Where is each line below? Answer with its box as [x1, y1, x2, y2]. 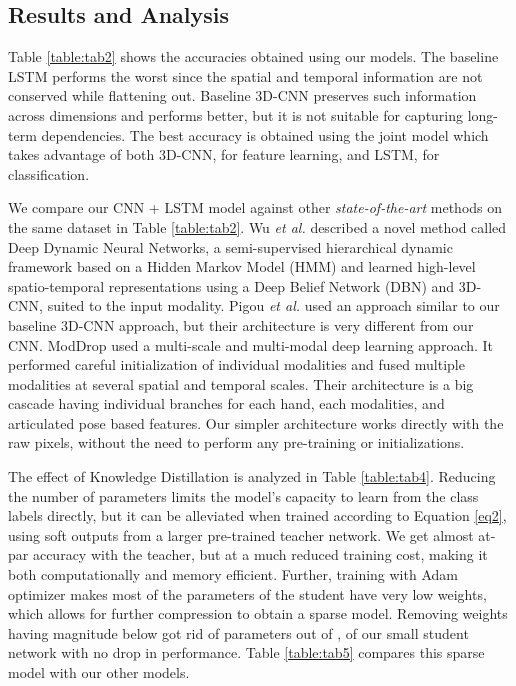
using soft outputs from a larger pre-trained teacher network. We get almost [8, 524, 474, 545]
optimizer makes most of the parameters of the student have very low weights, [8, 583, 487, 604]
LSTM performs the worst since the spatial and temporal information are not [8, 65, 483, 86]
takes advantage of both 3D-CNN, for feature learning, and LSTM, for [8, 144, 440, 165]
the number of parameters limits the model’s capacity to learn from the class [8, 485, 479, 506]
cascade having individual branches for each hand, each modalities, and [8, 393, 445, 414]
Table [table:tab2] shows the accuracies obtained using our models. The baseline [8, 46, 499, 67]
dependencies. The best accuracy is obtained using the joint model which [41, 124, 489, 145]
